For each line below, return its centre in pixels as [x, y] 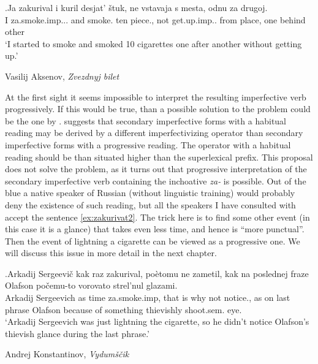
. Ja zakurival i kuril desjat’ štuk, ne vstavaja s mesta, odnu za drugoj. [136, 7]
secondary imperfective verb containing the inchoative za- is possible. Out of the [156, 180]
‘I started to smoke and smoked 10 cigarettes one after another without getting [153, 43]
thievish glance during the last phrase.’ [77, 333]
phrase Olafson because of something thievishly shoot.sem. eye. [123, 309]
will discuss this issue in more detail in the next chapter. [111, 253]
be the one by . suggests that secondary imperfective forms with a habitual [146, 120]
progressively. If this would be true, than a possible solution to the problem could [158, 109]
